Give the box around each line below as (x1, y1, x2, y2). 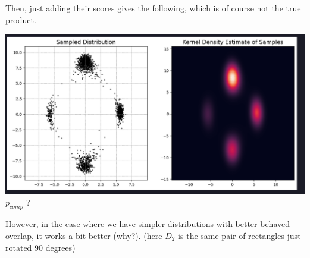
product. (5, 13, 36, 26)
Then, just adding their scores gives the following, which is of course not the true (5, 2, 301, 14)
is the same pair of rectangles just (178, 229, 301, 241)
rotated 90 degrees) (5, 241, 76, 253)
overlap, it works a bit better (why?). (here (5, 229, 162, 241)
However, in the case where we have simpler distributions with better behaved (5, 218, 290, 230)
